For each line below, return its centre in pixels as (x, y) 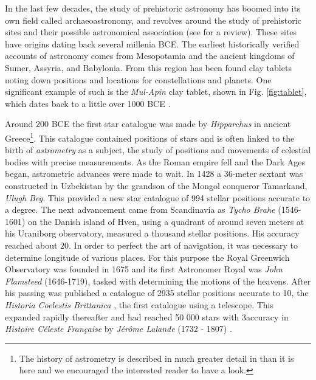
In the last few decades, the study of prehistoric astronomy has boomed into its (153, 8)
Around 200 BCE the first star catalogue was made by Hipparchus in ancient (148, 124)
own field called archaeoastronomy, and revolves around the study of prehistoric (153, 20)
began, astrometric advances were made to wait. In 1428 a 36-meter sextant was (154, 174)
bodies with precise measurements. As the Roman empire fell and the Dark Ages (155, 161)
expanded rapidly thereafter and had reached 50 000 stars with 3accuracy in (147, 316)
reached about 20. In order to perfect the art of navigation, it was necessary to (151, 245)
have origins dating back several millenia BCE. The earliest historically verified (152, 43)
